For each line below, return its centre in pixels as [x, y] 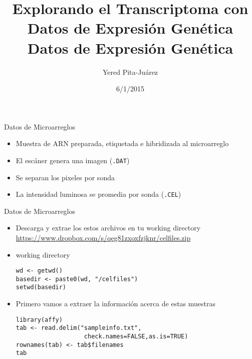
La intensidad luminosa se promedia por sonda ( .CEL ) [98, 194]
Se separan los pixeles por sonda [65, 177]
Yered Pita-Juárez [130, 72]
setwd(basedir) [41, 287]
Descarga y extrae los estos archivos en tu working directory [108, 228]
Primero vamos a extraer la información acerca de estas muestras [116, 304]
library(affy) [39, 320]
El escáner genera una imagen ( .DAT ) [73, 160]
